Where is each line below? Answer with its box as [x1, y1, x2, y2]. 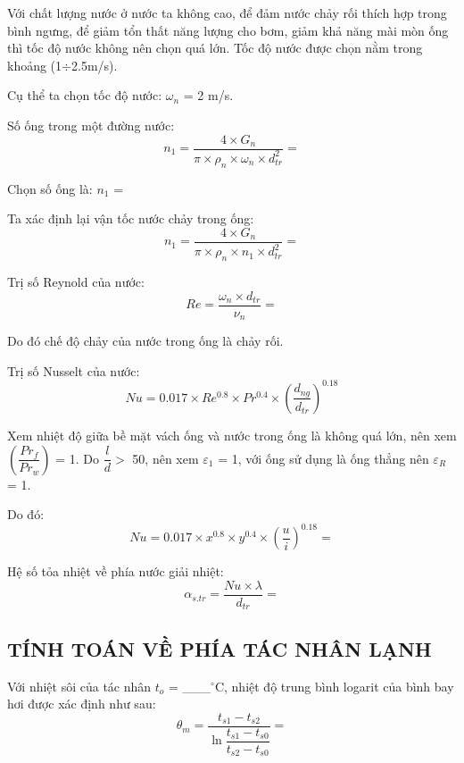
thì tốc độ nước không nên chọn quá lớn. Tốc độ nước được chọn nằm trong [7, 38, 423, 57]
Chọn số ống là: [7, 179, 93, 197]
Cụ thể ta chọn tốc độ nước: [7, 86, 162, 105]
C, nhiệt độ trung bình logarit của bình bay [214, 676, 454, 695]
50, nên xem [132, 449, 199, 467]
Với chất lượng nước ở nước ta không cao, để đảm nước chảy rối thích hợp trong [7, 4, 447, 21]
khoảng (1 [7, 55, 62, 74]
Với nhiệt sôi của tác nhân [7, 676, 152, 695]
